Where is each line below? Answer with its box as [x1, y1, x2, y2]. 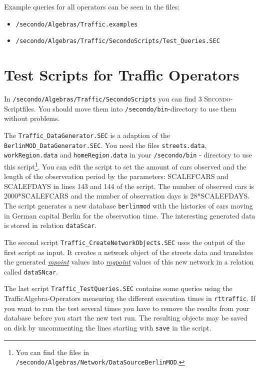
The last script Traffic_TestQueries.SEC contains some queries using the [4, 283, 232, 293]
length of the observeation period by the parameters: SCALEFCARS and [4, 171, 228, 181]
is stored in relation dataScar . [4, 220, 97, 230]
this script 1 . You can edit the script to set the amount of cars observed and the [4, 159, 246, 171]
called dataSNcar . [4, 266, 58, 276]
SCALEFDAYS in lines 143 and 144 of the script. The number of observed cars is [4, 180, 254, 191]
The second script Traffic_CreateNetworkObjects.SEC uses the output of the [4, 236, 245, 247]
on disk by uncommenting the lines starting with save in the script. [4, 322, 211, 332]
